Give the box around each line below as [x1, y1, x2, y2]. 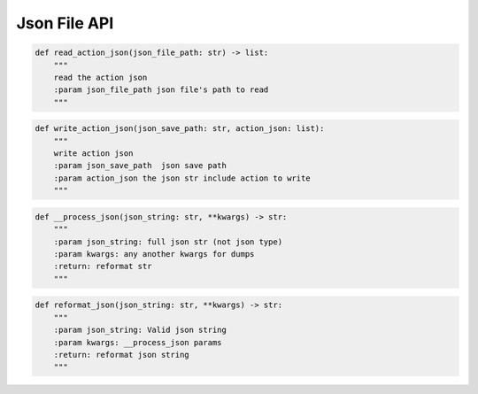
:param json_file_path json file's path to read [53, 85, 269, 95]
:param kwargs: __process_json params [53, 337, 222, 347]
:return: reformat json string [53, 350, 189, 359]
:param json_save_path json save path [53, 160, 227, 171]
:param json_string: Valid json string [53, 325, 227, 336]
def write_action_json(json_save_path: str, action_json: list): [35, 124, 325, 134]
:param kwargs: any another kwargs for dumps [53, 249, 255, 259]
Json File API [16, 13, 114, 33]
